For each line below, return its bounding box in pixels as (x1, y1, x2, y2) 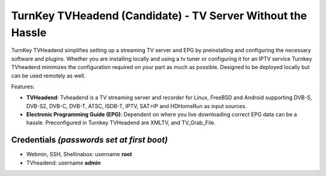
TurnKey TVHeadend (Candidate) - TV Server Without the (11, 9, 307, 22)
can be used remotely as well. (11, 72, 86, 79)
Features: (11, 83, 35, 90)
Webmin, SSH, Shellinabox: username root (26, 151, 132, 158)
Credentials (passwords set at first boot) (11, 135, 168, 145)
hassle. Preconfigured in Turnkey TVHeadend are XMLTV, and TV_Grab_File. (26, 119, 216, 126)
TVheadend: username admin (26, 159, 101, 166)
